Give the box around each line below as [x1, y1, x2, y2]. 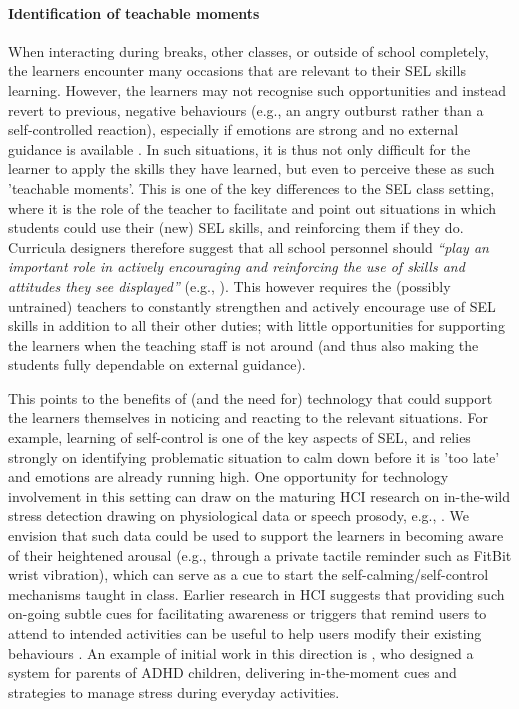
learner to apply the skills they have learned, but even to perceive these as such [8, 158, 495, 179]
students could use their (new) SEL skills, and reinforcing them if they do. [8, 217, 464, 238]
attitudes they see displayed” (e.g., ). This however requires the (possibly [8, 275, 451, 296]
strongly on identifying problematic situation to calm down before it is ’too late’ [8, 446, 500, 467]
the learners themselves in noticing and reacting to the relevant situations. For [8, 407, 488, 428]
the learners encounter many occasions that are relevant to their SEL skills [8, 60, 466, 81]
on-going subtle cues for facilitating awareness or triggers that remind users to [8, 603, 487, 624]
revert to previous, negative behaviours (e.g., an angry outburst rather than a [8, 99, 484, 120]
